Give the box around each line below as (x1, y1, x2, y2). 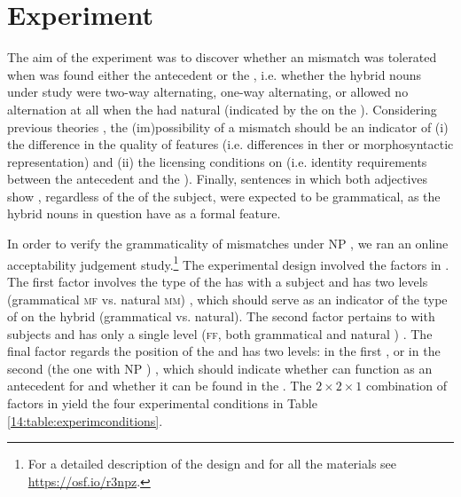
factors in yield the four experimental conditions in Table (7, 394, 317, 413)
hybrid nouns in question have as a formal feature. (7, 204, 281, 223)
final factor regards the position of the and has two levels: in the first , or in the (7, 342, 441, 360)
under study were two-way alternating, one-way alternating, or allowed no (7, 83, 409, 101)
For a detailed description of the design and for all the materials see (27, 454, 397, 473)
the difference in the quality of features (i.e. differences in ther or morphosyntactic (7, 135, 454, 154)
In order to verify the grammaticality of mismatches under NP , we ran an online (7, 234, 449, 253)
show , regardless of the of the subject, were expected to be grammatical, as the (7, 186, 441, 205)
